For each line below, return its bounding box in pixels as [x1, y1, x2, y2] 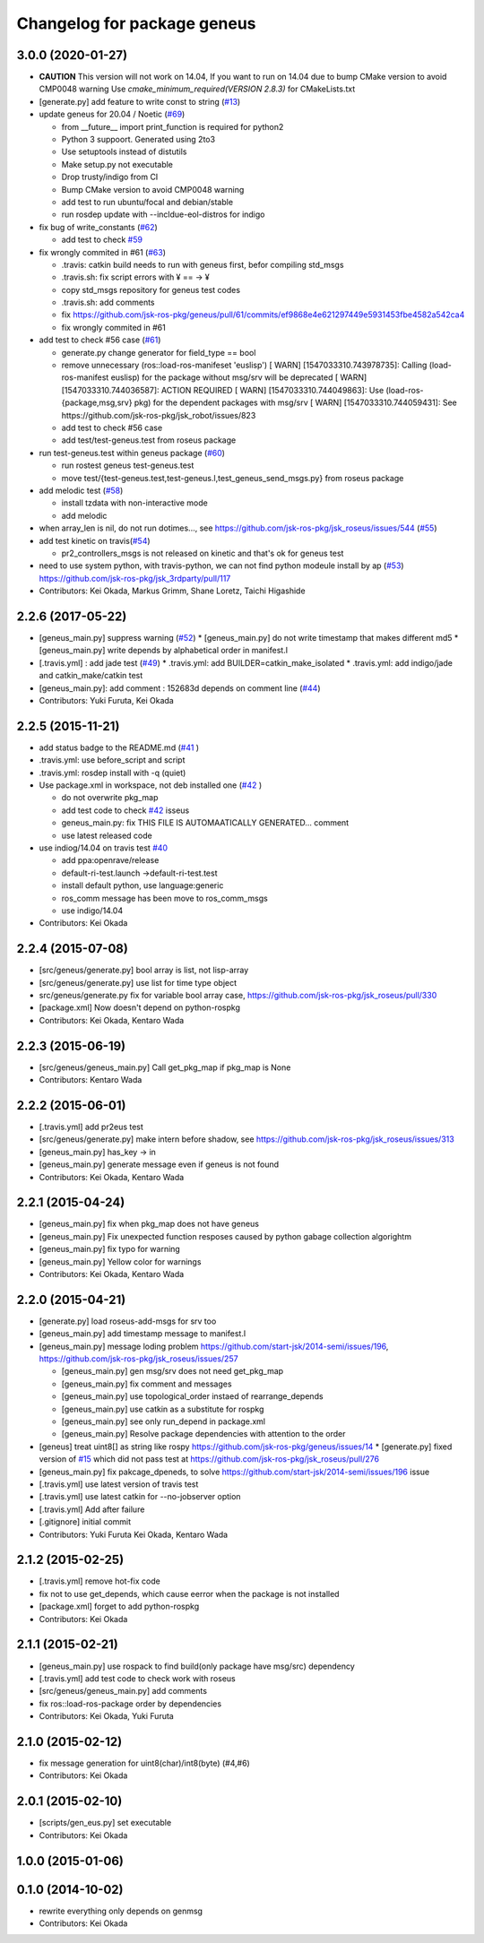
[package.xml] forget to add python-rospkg [39, 1601, 200, 1612]
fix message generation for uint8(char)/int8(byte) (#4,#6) [39, 1757, 250, 1769]
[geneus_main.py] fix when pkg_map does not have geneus [39, 1219, 260, 1230]
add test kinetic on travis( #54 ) [39, 535, 151, 546]
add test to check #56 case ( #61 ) [39, 334, 161, 345]
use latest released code [61, 830, 152, 841]
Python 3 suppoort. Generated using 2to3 [61, 134, 215, 145]
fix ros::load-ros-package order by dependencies [39, 1698, 222, 1709]
